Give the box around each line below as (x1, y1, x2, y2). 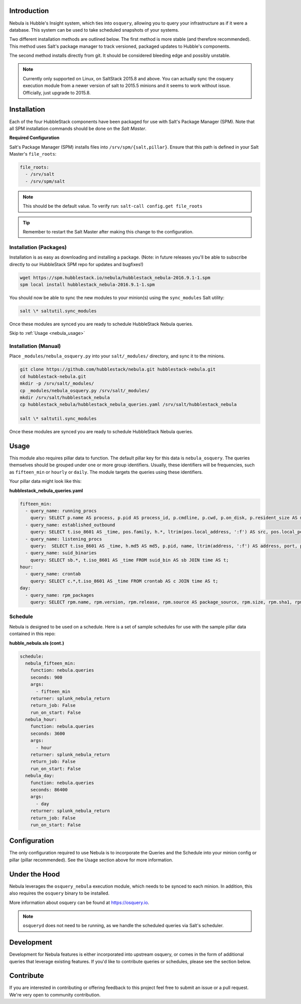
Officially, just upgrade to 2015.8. (23, 89, 91, 95)
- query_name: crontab (25, 571, 81, 577)
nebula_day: (25, 773, 55, 779)
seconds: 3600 (30, 730, 65, 736)
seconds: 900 (30, 674, 63, 680)
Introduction (9, 7, 49, 15)
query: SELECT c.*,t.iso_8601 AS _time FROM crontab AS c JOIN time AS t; (30, 578, 218, 584)
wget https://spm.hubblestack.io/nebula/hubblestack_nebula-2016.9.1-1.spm (20, 275, 211, 281)
